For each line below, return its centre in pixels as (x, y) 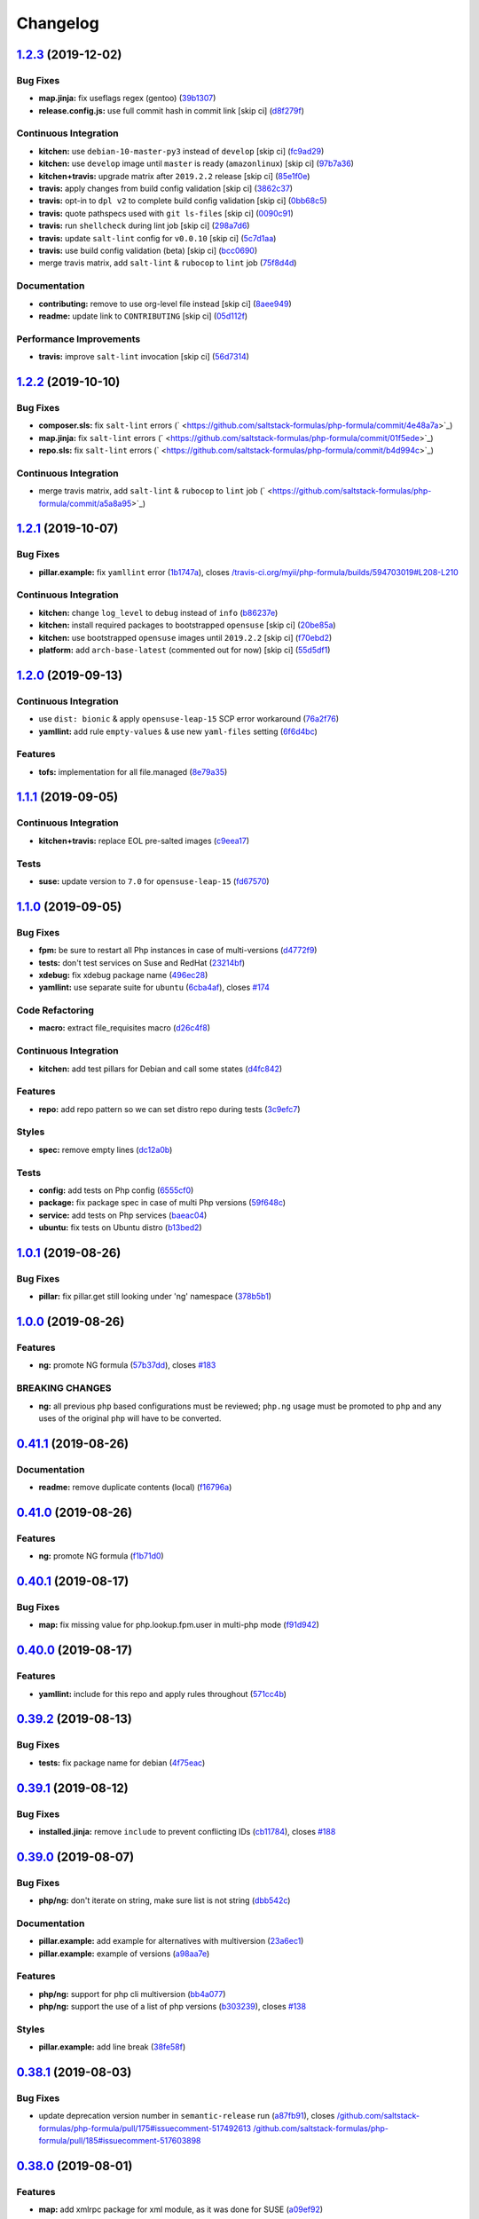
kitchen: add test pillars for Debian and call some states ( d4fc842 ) (161, 1069)
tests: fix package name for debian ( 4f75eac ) (122, 1763)
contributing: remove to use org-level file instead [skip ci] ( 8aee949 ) (165, 304)
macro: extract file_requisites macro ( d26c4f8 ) (125, 1028)
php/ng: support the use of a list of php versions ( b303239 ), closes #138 (172, 2007)
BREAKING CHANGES (64, 1388)
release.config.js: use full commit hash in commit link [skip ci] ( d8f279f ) (172, 110)
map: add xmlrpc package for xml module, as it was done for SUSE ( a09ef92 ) (181, 2209)
